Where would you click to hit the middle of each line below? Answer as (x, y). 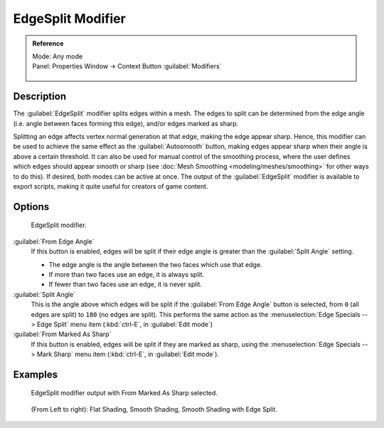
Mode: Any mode (58, 56)
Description (40, 96)
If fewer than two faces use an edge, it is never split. (126, 284)
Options (31, 207)
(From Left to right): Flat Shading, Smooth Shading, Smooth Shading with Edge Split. (154, 409)
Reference (48, 43)
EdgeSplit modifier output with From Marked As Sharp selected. (124, 393)
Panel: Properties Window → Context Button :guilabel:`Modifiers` (127, 66)
